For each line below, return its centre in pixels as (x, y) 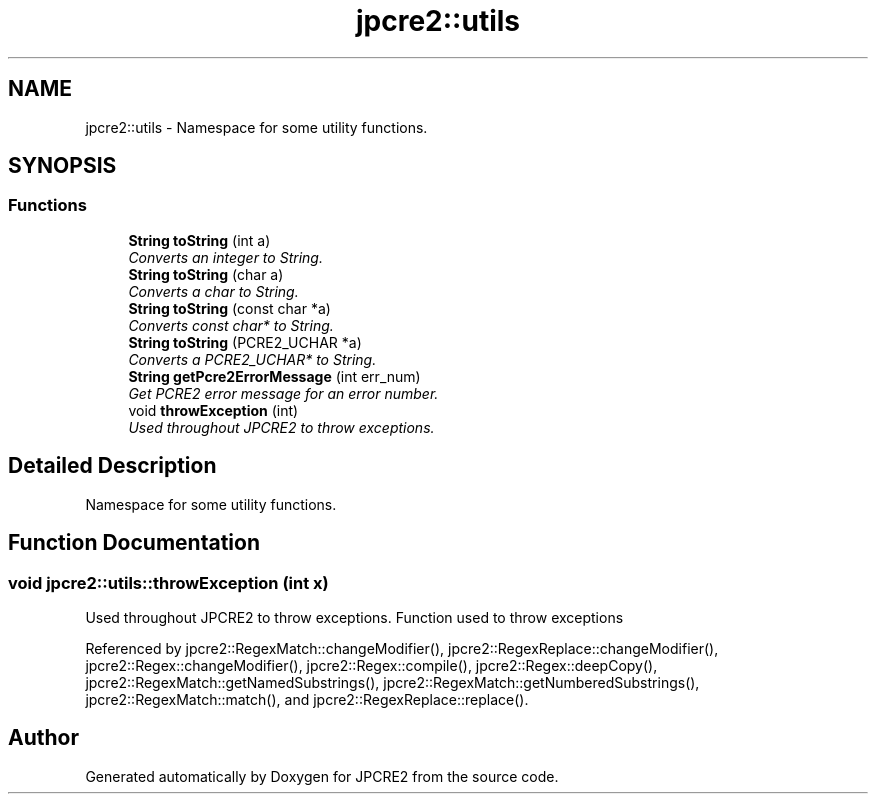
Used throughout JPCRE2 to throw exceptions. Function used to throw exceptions (354, 617)
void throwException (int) (213, 410)
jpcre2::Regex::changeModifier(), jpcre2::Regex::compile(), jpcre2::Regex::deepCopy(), (371, 665)
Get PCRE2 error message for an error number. (283, 393)
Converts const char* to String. (231, 325)
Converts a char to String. (213, 291)
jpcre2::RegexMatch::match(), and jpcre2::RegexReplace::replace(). (307, 699)
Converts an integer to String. (225, 257)
